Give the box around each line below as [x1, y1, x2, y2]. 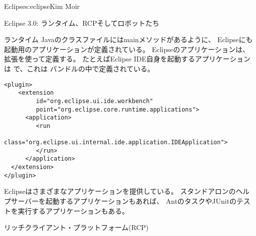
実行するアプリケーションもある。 [17, 205, 129, 216]
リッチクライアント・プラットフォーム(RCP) [4, 222, 149, 233]
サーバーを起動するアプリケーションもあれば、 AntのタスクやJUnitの [10, 196, 237, 206]
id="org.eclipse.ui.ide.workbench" [36, 97, 153, 105]
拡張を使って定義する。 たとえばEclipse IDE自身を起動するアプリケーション [4, 54, 251, 64]
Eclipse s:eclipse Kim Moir [4, 1, 80, 11]
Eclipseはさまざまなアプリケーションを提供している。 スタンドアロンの [4, 186, 236, 196]
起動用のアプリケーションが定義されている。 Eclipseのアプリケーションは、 [4, 44, 250, 54]
